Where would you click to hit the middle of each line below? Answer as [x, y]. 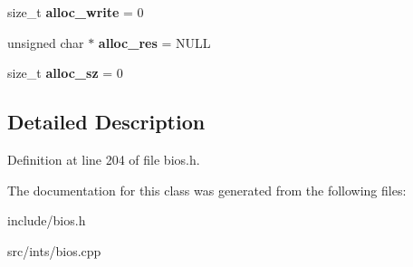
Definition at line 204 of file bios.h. [104, 159]
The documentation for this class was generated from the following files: [207, 190]
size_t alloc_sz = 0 [65, 73]
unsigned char [46, 42]
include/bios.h [47, 220]
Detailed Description [106, 122]
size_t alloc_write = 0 [76, 12]
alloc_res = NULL [154, 42]
